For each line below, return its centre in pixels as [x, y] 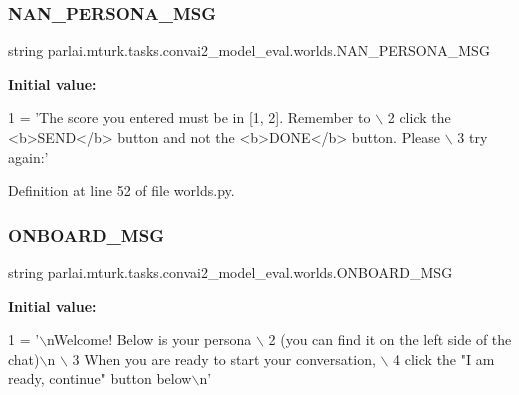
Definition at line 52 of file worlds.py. [121, 190]
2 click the [419, 117]
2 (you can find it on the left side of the [390, 339]
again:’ [28, 156]
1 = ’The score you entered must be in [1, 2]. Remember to [189, 117]
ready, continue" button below [100, 378]
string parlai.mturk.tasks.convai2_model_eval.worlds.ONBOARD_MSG [230, 272]
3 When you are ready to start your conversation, [224, 358]
